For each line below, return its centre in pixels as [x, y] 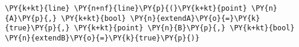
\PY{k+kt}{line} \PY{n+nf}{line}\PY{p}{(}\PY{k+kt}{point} [126, 8]
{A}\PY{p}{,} [31, 18]
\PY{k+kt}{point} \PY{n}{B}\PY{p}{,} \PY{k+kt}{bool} [184, 28]
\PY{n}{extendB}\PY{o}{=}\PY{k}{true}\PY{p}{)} [102, 38]
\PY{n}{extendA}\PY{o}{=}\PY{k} [195, 18]
